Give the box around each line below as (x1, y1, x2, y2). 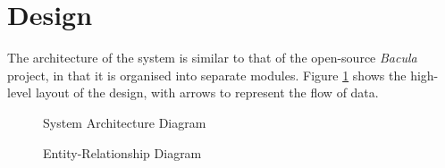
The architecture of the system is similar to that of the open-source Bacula (7, 48, 417, 67)
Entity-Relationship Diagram (43, 143, 202, 162)
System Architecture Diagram (43, 113, 206, 131)
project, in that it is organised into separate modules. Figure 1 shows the (7, 65, 407, 84)
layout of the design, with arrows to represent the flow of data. (35, 83, 379, 102)
